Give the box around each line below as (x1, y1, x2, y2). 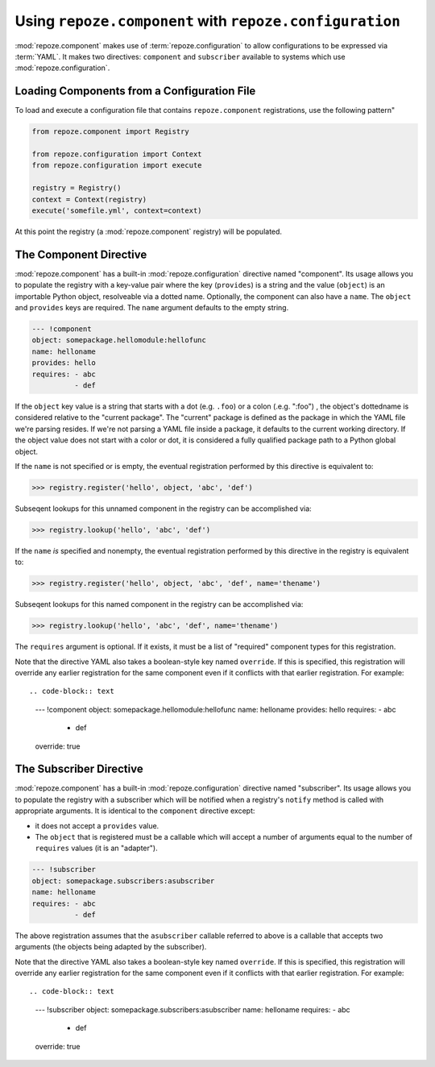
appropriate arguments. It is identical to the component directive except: (14, 806, 255, 816)
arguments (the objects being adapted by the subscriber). (14, 942, 207, 952)
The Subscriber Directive (14, 762, 144, 776)
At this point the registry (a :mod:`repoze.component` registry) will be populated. (14, 226, 282, 236)
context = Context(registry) (31, 194, 147, 204)
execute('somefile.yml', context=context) (31, 206, 202, 215)
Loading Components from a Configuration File (14, 85, 256, 98)
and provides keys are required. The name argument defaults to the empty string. (14, 303, 289, 313)
